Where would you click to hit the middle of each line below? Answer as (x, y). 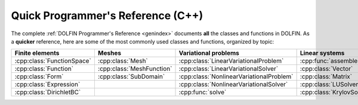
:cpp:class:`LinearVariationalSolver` (229, 69)
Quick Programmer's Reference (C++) (107, 16)
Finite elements (37, 53)
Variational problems (209, 53)
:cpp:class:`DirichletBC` (48, 92)
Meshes (109, 53)
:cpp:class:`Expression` (47, 85)
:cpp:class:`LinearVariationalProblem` (231, 61)
